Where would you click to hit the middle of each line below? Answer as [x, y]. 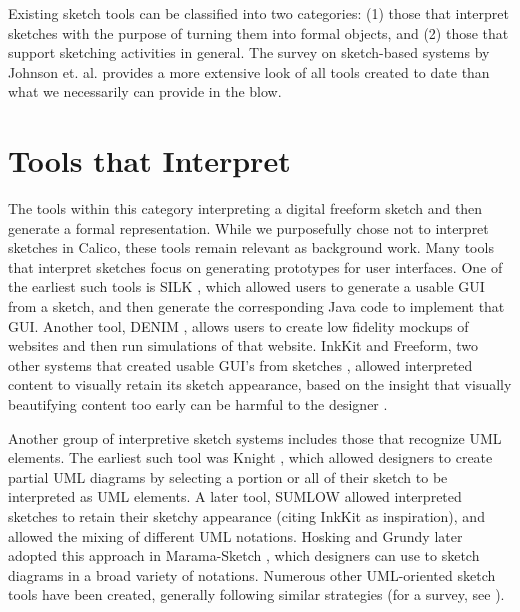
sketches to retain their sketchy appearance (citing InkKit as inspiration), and [246, 516]
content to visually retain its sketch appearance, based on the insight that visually [260, 384]
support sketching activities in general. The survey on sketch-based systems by [249, 52]
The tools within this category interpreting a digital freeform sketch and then [245, 208]
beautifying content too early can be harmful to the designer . [198, 404]
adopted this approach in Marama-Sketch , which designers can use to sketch [244, 555]
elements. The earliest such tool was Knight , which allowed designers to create [250, 457]
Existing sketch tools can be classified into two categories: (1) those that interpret [258, 13]
